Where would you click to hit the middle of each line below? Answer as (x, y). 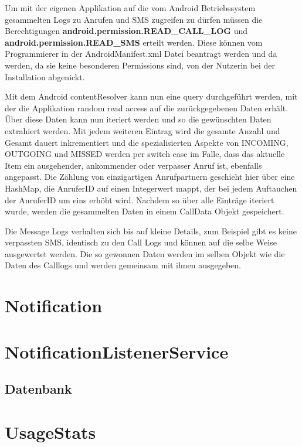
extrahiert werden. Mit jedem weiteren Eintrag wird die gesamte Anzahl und (142, 130)
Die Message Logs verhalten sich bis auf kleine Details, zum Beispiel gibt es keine (151, 231)
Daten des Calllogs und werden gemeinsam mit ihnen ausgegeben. (123, 265)
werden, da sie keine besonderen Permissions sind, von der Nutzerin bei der (140, 65)
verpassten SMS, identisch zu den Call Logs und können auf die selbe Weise (141, 242)
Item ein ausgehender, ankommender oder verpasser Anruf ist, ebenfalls (133, 165)
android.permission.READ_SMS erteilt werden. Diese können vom (134, 42)
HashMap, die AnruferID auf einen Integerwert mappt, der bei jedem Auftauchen (151, 188)
